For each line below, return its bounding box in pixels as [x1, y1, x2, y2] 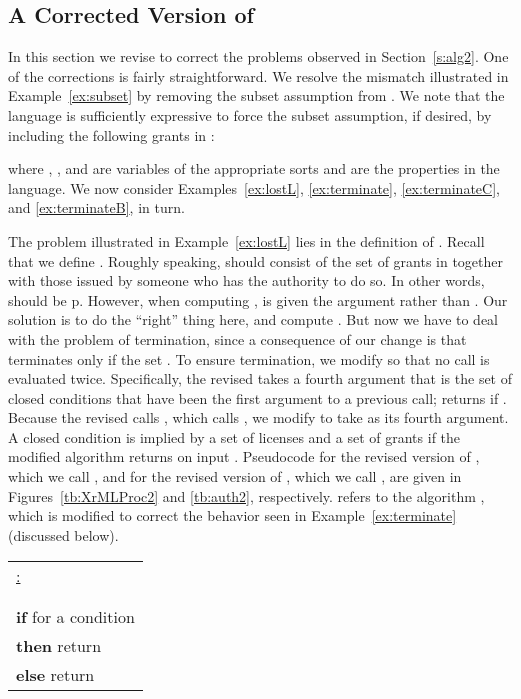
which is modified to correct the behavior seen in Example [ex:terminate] [8, 505, 457, 526]
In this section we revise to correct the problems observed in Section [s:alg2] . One [8, 46, 509, 67]
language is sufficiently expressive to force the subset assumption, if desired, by [8, 104, 492, 125]
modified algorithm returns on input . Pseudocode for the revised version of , [8, 446, 480, 467]
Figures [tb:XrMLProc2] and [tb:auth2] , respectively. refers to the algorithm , [8, 485, 485, 506]
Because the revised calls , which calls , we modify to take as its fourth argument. [8, 407, 509, 428]
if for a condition [16, 605, 135, 629]
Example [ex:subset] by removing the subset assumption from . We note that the [8, 85, 505, 106]
